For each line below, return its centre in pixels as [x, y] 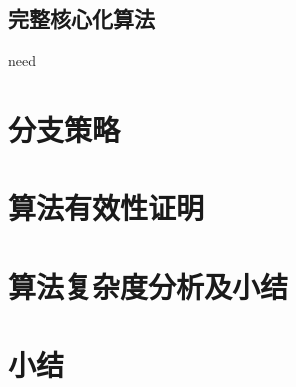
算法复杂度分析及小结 [148, 285]
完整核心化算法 [81, 18]
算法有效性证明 [106, 207]
